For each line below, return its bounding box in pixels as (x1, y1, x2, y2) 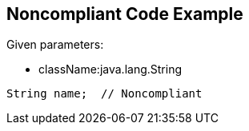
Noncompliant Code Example (6, 4, 243, 24)
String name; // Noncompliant (6, 87, 203, 101)
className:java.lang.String (38, 62, 182, 77)
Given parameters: (6, 38, 104, 52)
